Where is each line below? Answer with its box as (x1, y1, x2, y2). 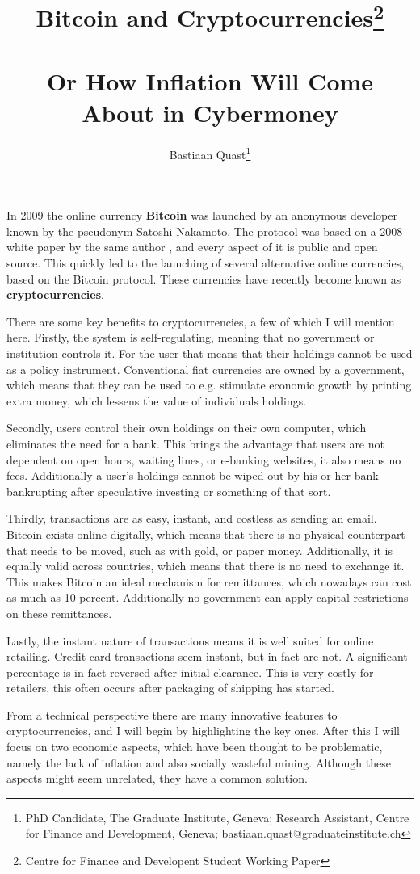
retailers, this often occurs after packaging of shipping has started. (6, 679, 334, 696)
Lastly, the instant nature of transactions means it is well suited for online (6, 632, 374, 649)
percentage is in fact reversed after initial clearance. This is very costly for (6, 663, 374, 680)
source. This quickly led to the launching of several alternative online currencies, (6, 254, 405, 271)
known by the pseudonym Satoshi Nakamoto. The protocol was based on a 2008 (6, 222, 403, 239)
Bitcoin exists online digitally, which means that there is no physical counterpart (6, 525, 405, 542)
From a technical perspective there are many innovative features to (6, 706, 338, 723)
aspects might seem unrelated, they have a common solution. (6, 770, 308, 787)
